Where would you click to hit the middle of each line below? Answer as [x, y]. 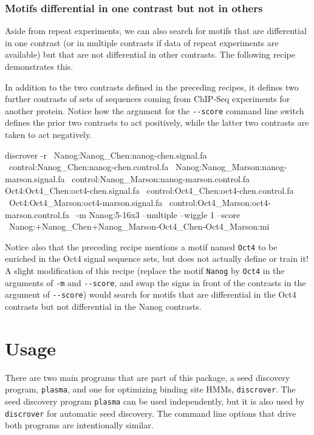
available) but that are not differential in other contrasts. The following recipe [150, 54]
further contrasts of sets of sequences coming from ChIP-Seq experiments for [148, 99]
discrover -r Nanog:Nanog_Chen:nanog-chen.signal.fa [106, 155]
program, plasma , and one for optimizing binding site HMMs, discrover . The [150, 389]
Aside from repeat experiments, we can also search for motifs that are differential [156, 31]
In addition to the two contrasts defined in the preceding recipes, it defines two [152, 87]
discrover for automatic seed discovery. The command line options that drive [151, 413]
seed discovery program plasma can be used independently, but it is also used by [155, 401]
